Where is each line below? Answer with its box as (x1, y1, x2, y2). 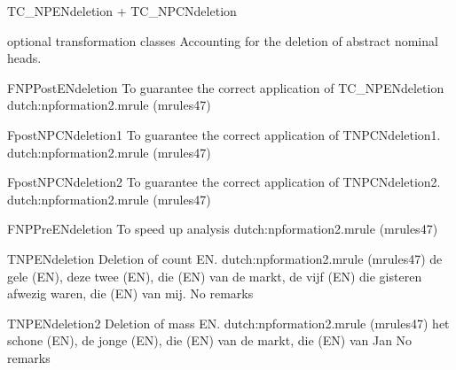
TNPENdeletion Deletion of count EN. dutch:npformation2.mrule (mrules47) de (7, 249, 443, 267)
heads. (7, 49, 42, 67)
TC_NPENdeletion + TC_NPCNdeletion (7, 2, 237, 19)
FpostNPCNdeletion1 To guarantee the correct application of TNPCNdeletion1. (7, 125, 441, 143)
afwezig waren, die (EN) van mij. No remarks (7, 284, 254, 303)
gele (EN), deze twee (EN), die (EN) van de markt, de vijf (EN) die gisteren (7, 266, 422, 285)
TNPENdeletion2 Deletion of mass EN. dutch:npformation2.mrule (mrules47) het (7, 313, 450, 332)
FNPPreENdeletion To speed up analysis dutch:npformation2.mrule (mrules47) (7, 220, 438, 238)
